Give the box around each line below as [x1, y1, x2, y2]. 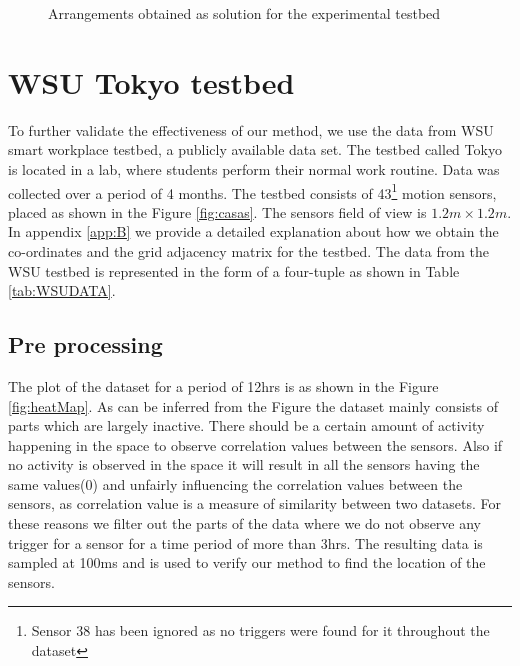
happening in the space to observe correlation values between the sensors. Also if [8, 434, 503, 455]
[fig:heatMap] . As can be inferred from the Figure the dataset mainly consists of [8, 395, 498, 416]
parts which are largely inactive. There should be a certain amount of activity [8, 415, 485, 436]
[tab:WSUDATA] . [8, 280, 116, 301]
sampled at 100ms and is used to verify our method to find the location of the [8, 552, 486, 573]
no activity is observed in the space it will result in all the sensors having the [8, 454, 480, 475]
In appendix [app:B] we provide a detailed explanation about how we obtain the [8, 221, 499, 242]
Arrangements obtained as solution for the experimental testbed [48, 3, 441, 23]
